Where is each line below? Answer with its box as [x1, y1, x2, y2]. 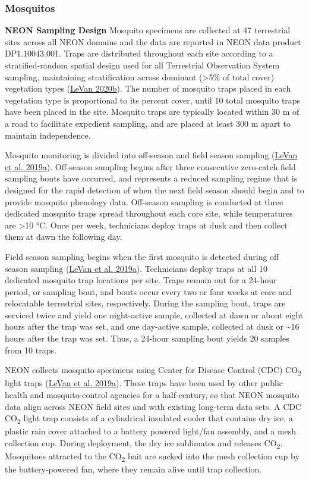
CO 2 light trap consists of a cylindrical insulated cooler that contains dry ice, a [5, 412, 293, 425]
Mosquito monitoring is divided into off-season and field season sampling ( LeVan [5, 149, 298, 161]
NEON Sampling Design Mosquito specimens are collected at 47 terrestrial [5, 24, 291, 36]
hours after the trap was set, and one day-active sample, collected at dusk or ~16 [5, 320, 299, 333]
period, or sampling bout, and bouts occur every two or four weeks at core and [5, 285, 292, 298]
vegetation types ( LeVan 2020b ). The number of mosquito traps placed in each [5, 82, 291, 95]
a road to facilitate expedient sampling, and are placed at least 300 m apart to [5, 117, 291, 129]
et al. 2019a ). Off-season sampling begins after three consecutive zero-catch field [5, 160, 296, 173]
